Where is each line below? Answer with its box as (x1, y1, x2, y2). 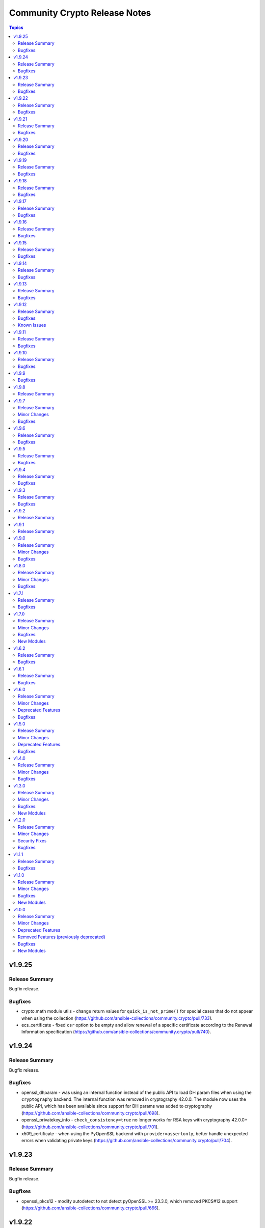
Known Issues (18, 322, 46, 328)
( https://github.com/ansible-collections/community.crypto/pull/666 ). (21, 1205, 160, 1211)
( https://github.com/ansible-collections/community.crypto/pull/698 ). (21, 1110, 160, 1116)
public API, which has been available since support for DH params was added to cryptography (21, 1103, 212, 1109)
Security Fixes (18, 837, 47, 843)
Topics (9, 25, 24, 30)
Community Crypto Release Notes (9, 7, 152, 18)
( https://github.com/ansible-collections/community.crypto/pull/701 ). (21, 1124, 159, 1130)
